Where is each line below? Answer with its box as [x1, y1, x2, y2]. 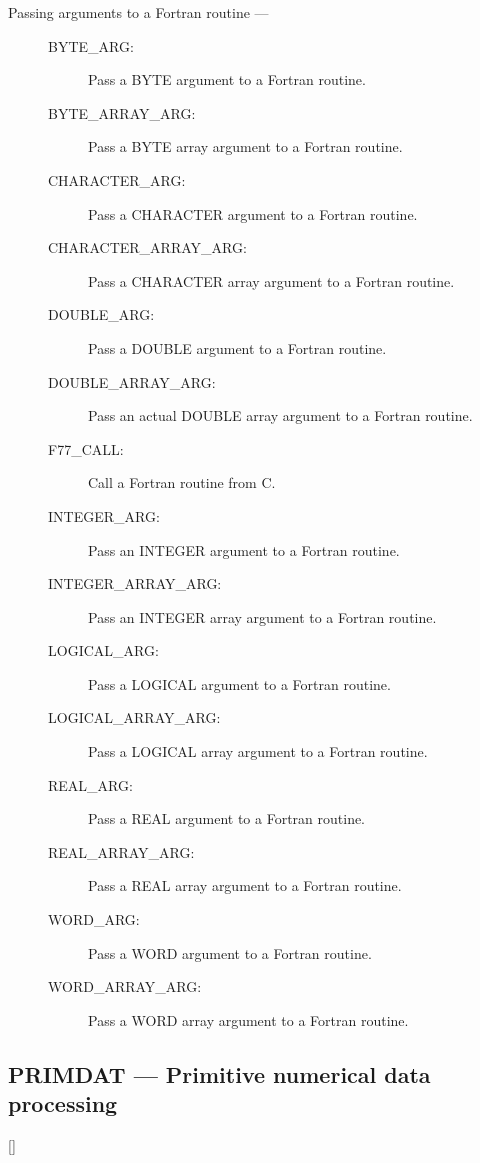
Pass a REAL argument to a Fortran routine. [88, 808, 366, 829]
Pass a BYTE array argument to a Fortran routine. [88, 136, 403, 157]
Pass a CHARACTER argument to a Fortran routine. [88, 203, 418, 224]
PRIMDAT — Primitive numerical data [8, 1058, 431, 1089]
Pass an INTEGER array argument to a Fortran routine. [88, 606, 437, 627]
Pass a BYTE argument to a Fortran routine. [88, 69, 366, 90]
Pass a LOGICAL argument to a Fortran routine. [88, 673, 391, 694]
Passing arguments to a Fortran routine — [8, 2, 269, 22]
